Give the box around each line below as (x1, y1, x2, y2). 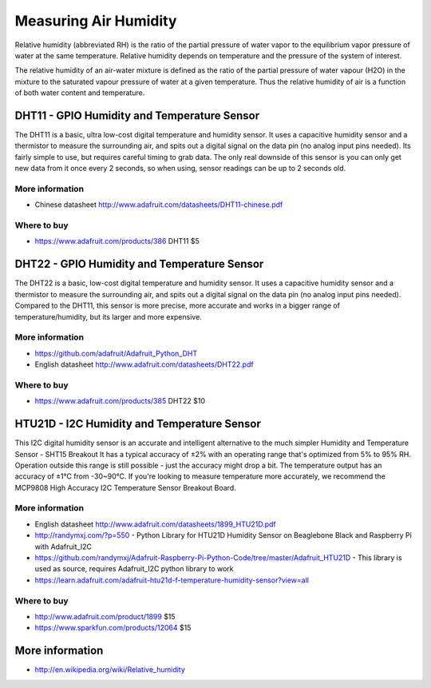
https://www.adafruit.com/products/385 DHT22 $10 (34, 396, 205, 406)
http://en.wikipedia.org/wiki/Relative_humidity (34, 665, 185, 674)
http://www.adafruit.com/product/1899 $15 (34, 611, 176, 621)
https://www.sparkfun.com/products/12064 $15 (34, 623, 192, 633)
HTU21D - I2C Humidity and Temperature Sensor (14, 417, 261, 431)
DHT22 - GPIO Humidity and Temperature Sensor (14, 257, 264, 271)
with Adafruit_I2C (34, 542, 92, 551)
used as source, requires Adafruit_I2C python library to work (34, 564, 235, 574)
